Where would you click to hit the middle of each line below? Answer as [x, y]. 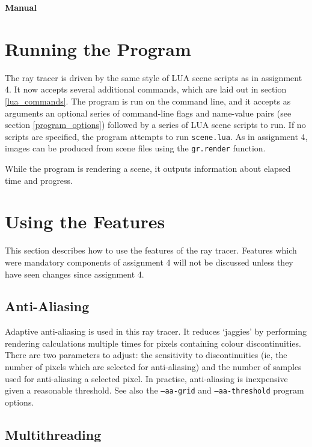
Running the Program [98, 48]
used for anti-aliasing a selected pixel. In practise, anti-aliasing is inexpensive [146, 378]
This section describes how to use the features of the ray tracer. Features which [151, 250]
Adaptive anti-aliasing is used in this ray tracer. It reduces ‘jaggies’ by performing [156, 331]
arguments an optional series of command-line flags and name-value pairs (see [148, 113]
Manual [21, 7]
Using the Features [85, 221]
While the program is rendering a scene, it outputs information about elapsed [148, 168]
